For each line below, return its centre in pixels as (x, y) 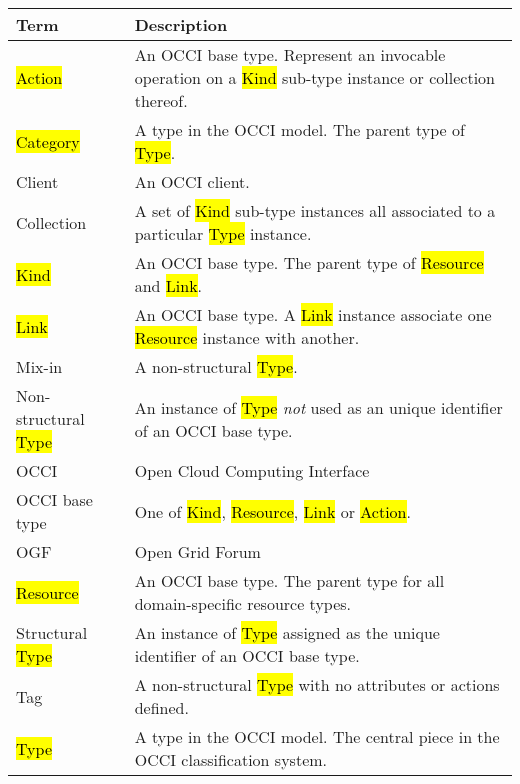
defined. (161, 707)
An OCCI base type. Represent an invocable (290, 54)
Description (181, 24)
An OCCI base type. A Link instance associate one (313, 314)
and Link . (168, 285)
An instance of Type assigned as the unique (287, 632)
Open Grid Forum (197, 551)
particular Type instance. (223, 233)
